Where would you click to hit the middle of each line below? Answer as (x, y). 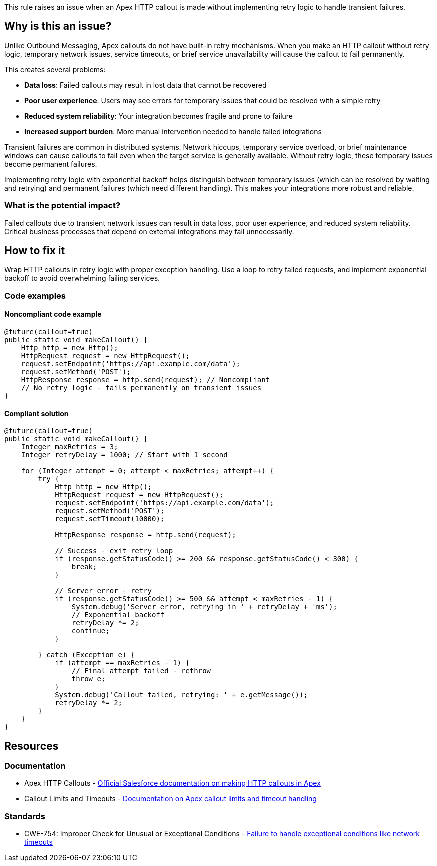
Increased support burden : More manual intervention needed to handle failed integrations (173, 131)
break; (84, 567)
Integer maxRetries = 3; (69, 447)
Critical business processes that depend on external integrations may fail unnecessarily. (149, 231)
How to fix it (35, 251)
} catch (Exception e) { (86, 655)
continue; (90, 631)
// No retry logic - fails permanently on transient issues (141, 388)
